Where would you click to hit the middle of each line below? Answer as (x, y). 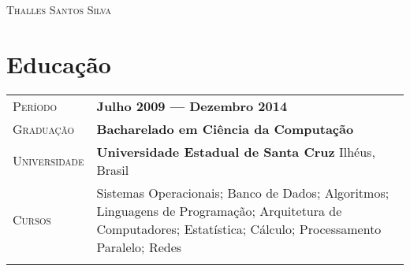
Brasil (113, 169)
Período (35, 106)
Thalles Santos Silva (59, 9)
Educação (59, 63)
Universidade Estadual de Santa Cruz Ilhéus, (236, 151)
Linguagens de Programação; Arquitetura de (219, 210)
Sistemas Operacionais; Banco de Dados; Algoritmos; (243, 192)
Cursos (32, 220)
